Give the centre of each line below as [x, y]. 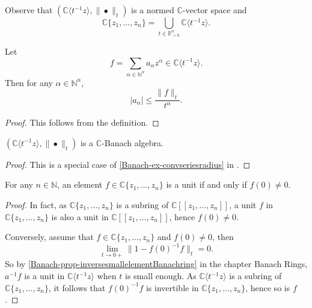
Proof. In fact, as [36, 204]
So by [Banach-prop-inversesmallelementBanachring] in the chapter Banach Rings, [156, 264]
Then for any [29, 82]
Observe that [29, 10]
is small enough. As [161, 276]
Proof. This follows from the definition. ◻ [82, 122]
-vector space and [215, 10]
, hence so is [268, 287]
